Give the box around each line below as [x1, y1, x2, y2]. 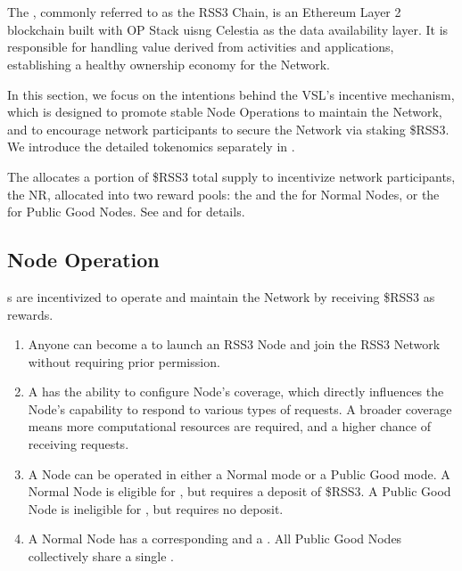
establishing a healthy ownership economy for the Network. [7, 54, 331, 73]
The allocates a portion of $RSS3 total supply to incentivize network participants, [7, 167, 456, 185]
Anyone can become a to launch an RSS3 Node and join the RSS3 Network [28, 335, 441, 354]
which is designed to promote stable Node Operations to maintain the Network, [7, 102, 442, 121]
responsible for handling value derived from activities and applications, [7, 37, 394, 56]
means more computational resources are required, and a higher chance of [28, 417, 432, 436]
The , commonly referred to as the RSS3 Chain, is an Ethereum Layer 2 [7, 3, 401, 21]
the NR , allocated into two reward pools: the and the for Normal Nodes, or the [7, 184, 440, 203]
